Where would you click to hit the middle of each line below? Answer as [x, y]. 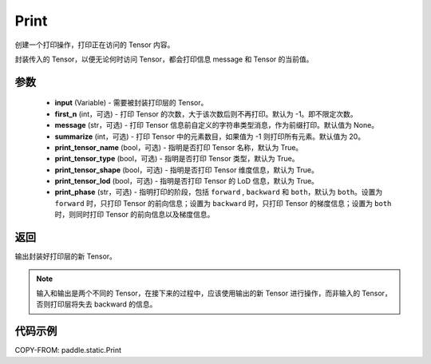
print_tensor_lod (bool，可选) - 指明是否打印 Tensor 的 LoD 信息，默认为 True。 [187, 181]
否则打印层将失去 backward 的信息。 [97, 304]
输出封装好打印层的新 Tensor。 [66, 256]
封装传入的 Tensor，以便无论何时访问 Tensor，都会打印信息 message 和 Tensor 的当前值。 [164, 59]
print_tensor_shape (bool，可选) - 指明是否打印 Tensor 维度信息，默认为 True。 [186, 170]
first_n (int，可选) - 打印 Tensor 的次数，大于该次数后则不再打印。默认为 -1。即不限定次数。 [206, 114]
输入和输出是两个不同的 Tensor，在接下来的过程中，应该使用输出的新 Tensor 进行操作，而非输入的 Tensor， [214, 293]
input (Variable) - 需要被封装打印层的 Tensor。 [131, 103]
